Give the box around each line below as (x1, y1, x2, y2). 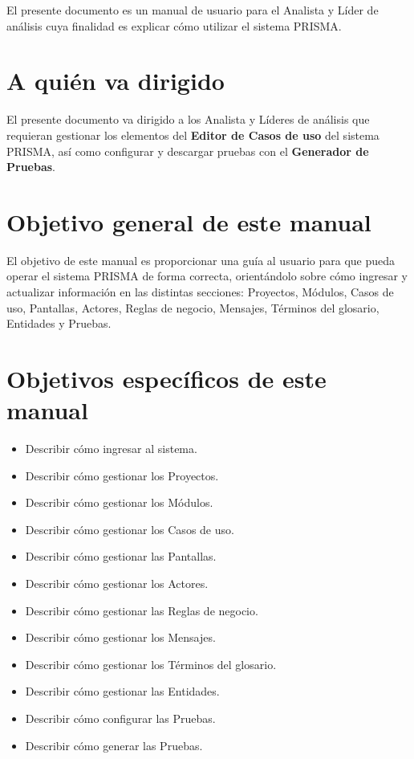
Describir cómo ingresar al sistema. (25, 440, 197, 457)
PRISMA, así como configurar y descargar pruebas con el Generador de (6, 142, 369, 159)
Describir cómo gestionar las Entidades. (25, 683, 220, 700)
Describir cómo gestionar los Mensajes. (25, 629, 216, 646)
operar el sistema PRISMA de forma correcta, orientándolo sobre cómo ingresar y (6, 267, 408, 284)
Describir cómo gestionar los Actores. (25, 575, 209, 592)
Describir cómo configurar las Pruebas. (25, 710, 216, 727)
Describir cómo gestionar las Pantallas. (25, 548, 217, 565)
